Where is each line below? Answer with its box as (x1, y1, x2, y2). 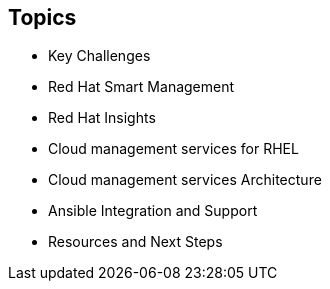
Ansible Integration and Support (48, 202, 258, 220)
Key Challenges (48, 47, 151, 65)
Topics (8, 5, 77, 30)
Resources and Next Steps (48, 233, 223, 251)
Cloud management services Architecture (48, 171, 322, 189)
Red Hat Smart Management (48, 78, 235, 96)
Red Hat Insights (48, 109, 156, 127)
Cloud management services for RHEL (48, 140, 299, 158)
